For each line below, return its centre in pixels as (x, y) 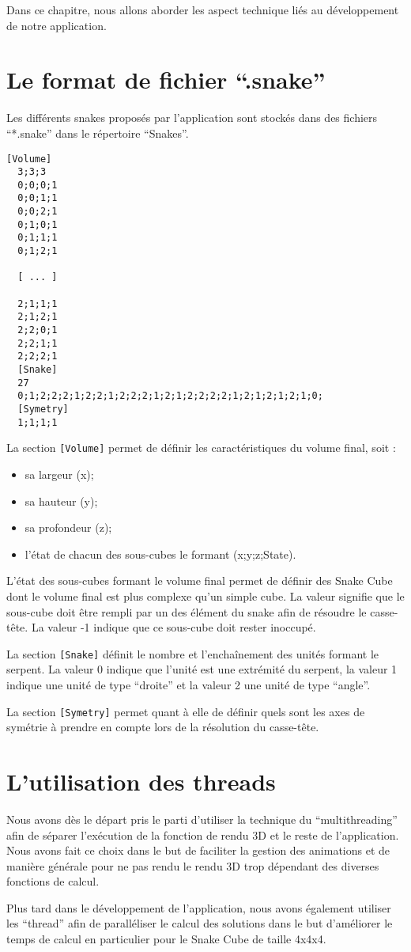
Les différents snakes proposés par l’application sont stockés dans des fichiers (192, 118)
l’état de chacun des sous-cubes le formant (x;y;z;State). (160, 554)
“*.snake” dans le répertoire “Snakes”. (98, 133)
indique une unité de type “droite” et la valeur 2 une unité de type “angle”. (189, 684)
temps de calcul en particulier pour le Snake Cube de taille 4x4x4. (166, 939)
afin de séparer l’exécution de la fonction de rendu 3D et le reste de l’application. (203, 834)
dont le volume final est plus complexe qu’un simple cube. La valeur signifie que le (205, 595)
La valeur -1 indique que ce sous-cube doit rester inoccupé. (173, 627)
